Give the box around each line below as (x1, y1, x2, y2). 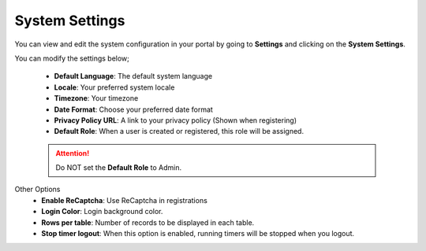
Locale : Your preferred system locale (54, 83, 175, 92)
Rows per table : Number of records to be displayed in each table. (41, 217, 255, 227)
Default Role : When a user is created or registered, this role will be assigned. (54, 127, 304, 136)
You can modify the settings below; (14, 54, 130, 63)
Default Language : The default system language (54, 72, 213, 81)
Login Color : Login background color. (41, 207, 163, 216)
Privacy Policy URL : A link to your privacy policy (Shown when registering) (54, 115, 297, 125)
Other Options (14, 185, 61, 194)
